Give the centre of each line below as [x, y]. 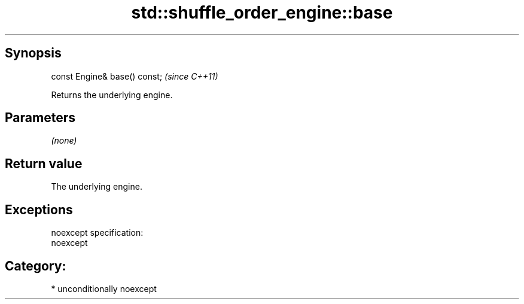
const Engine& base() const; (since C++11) [135, 76]
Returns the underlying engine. [112, 95]
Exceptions [39, 209]
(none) [64, 141]
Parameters [40, 118]
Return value [44, 163]
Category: [36, 266]
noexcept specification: [97, 233]
